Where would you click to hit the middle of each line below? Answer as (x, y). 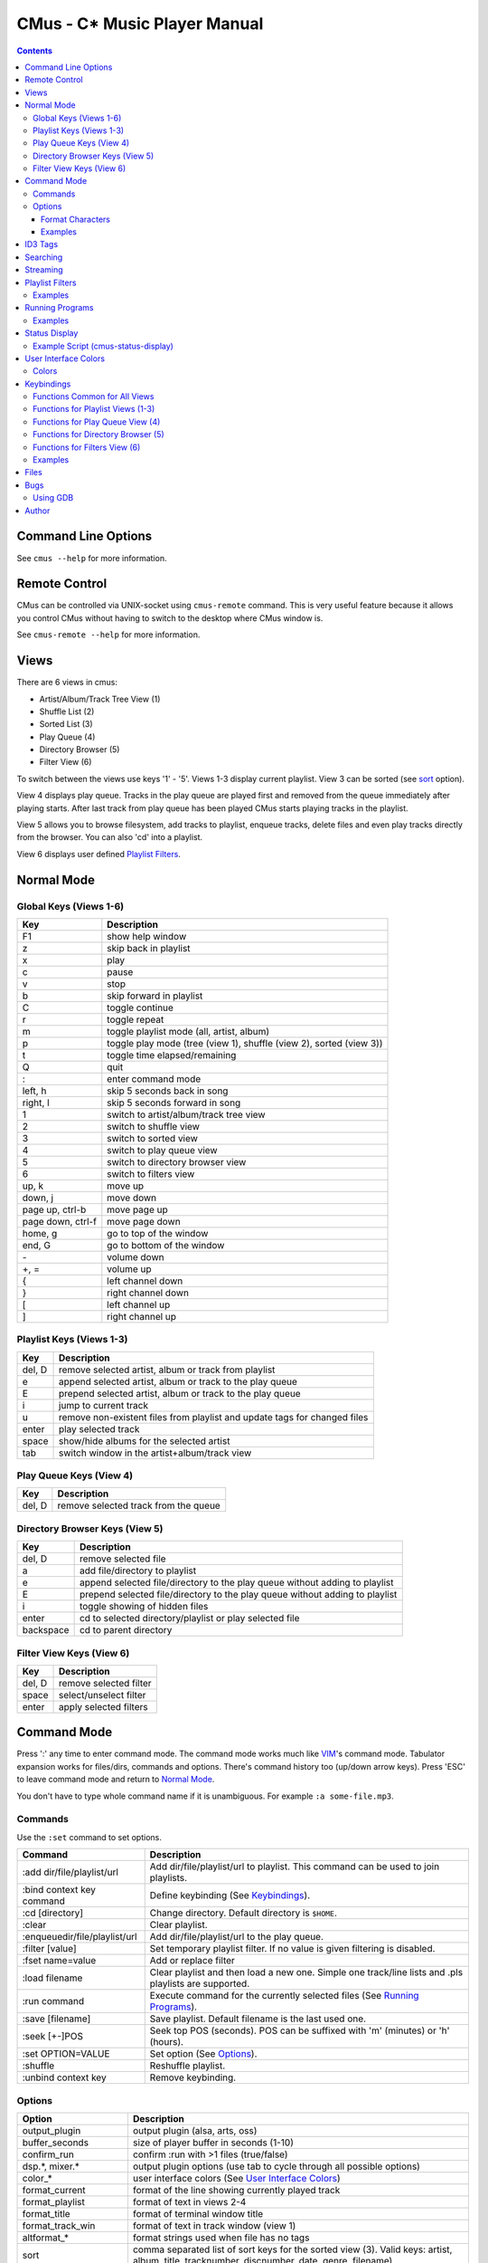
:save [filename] (56, 2019)
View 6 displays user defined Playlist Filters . (99, 854)
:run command (53, 2001)
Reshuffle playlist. (188, 2066)
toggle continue (140, 1007)
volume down (136, 1256)
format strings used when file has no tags (221, 2238)
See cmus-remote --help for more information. (108, 635)
